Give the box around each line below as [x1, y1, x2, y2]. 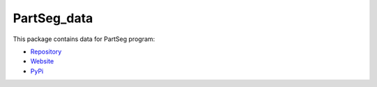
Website [30, 57, 54, 65]
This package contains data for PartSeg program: [13, 35, 155, 43]
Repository [30, 47, 62, 56]
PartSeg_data [13, 10, 94, 26]
